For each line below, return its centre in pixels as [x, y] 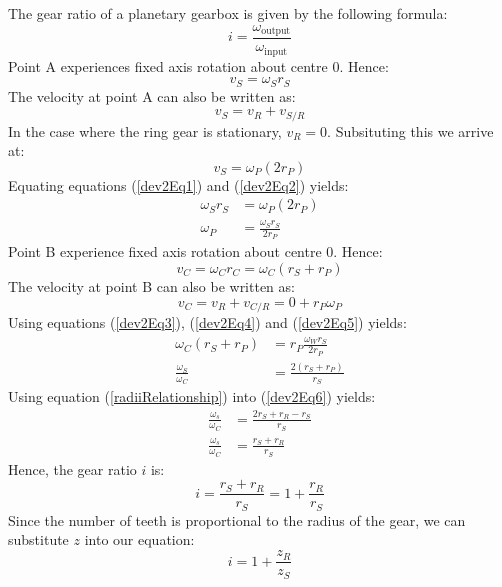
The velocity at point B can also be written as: [151, 286]
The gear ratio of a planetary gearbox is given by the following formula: [228, 13]
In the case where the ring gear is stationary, [145, 130]
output [276, 31]
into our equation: [139, 539]
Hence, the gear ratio [72, 468]
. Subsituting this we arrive [410, 130]
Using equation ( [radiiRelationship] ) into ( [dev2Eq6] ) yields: [192, 396]
